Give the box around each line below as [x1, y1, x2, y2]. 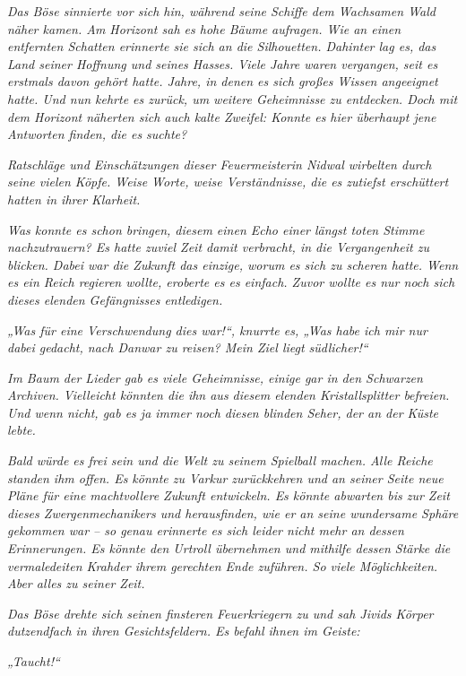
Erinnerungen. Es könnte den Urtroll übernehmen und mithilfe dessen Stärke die [7, 539, 451, 558]
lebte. [7, 420, 36, 439]
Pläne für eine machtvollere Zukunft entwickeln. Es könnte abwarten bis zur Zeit [7, 486, 450, 505]
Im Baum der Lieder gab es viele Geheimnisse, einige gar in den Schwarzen [7, 368, 423, 386]
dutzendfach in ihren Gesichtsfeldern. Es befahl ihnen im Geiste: [7, 621, 360, 640]
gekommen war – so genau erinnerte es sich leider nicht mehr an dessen [7, 521, 404, 540]
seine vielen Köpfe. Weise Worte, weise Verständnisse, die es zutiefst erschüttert [7, 172, 449, 191]
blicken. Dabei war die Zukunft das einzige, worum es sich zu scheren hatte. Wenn [7, 255, 459, 273]
